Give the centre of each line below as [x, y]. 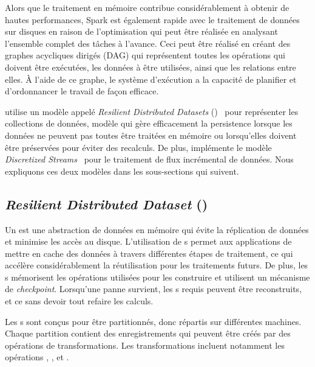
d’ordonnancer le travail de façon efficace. [82, 91]
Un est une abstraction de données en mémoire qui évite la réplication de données [157, 229]
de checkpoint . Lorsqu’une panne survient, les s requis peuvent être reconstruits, [154, 289]
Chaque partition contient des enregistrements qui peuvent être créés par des [148, 333]
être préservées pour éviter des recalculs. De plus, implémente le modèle [138, 147]
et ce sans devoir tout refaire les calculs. [79, 301]
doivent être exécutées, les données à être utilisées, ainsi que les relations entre [151, 67]
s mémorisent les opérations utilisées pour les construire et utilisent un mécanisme [157, 277]
